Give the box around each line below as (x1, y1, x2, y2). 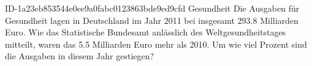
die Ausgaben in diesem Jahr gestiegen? (5, 50, 154, 62)
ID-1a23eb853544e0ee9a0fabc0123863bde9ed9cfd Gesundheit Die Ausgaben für (5, 2, 300, 14)
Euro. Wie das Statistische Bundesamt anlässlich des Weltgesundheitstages (5, 26, 286, 38)
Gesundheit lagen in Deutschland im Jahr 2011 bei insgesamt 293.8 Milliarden (5, 13, 299, 26)
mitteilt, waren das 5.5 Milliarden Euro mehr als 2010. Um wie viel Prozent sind (5, 37, 307, 50)
